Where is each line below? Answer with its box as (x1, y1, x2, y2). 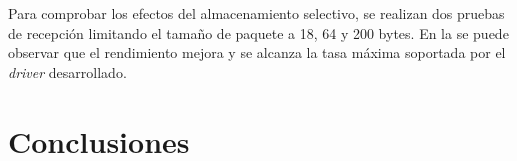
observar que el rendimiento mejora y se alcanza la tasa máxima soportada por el (8, 42, 506, 63)
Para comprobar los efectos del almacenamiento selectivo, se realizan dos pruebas (8, 3, 505, 23)
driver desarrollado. (8, 61, 127, 82)
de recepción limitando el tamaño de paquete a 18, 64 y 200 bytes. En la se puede (8, 22, 509, 43)
